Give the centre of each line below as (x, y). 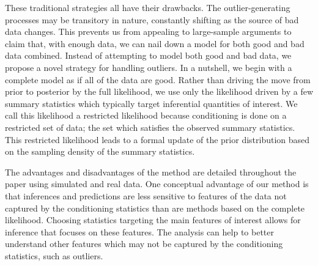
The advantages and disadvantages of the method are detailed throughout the (151, 172)
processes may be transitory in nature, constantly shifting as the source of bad (152, 19)
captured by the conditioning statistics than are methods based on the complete (155, 208)
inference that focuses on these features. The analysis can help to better (139, 231)
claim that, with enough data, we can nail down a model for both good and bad (155, 43)
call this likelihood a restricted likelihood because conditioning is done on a (146, 115)
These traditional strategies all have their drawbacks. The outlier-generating (148, 7)
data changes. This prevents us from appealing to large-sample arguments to (148, 31)
